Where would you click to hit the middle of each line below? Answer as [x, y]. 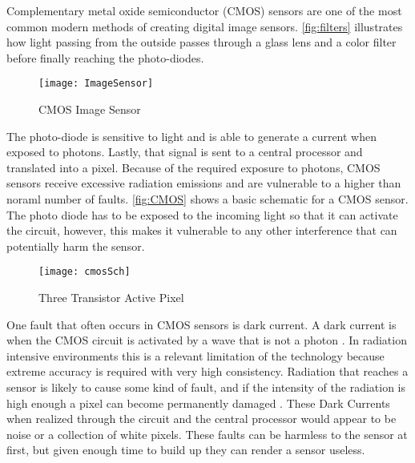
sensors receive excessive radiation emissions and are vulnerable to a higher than [204, 183]
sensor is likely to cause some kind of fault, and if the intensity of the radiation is [206, 387]
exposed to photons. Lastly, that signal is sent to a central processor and [185, 152]
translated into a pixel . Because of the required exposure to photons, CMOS [193, 167]
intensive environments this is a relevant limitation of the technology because [195, 355]
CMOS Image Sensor [90, 109]
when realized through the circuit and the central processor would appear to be [201, 419]
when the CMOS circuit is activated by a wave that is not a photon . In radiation [207, 340]
